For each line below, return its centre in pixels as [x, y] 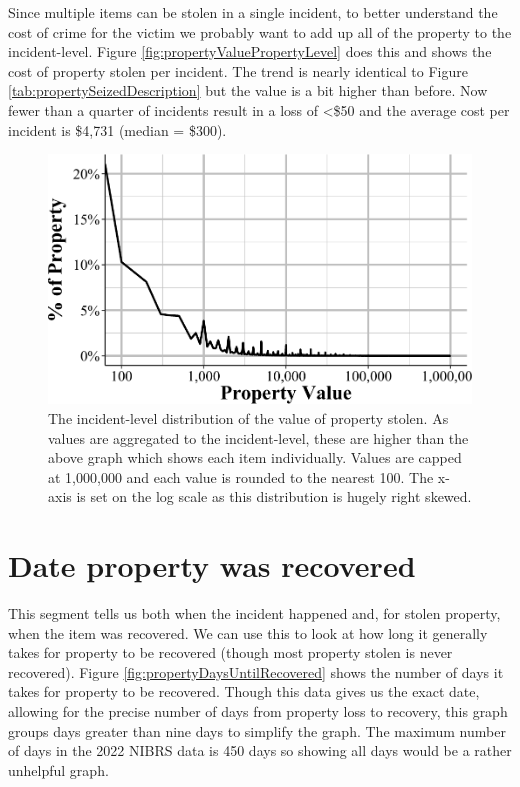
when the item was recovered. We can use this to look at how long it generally [248, 632]
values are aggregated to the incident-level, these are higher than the [258, 437]
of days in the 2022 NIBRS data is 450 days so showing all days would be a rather [260, 750]
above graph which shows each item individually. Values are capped [255, 457]
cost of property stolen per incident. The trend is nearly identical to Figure [238, 70]
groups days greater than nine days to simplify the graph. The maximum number [257, 730]
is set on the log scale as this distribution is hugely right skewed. [274, 496]
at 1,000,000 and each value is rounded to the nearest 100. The [241, 476]
